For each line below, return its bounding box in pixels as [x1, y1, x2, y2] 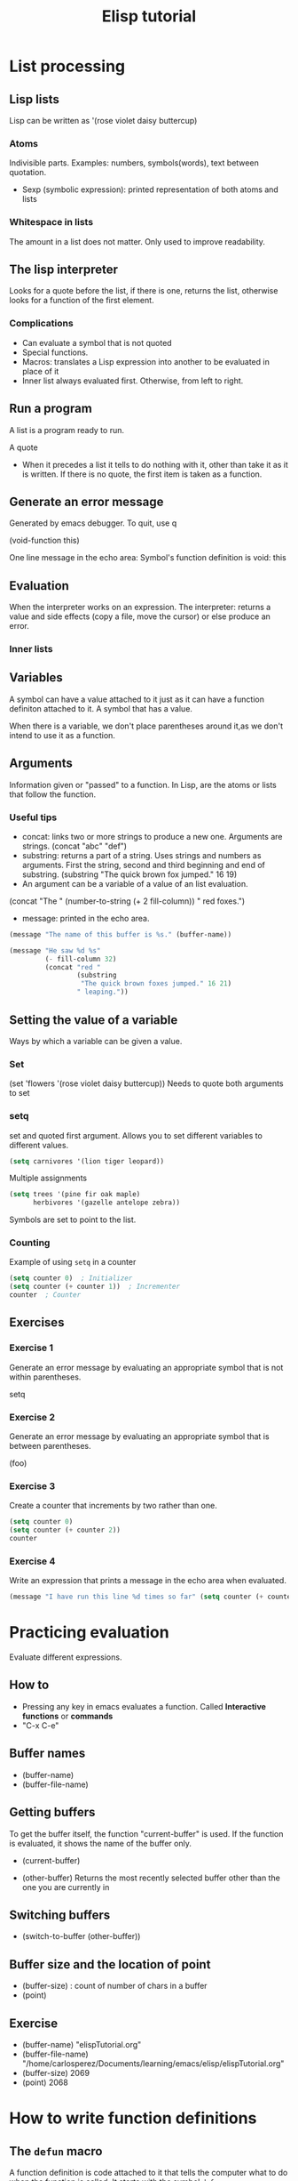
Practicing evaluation [9, 1622, 170, 1643]
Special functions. [21, 347, 89, 358]
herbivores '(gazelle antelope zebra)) [32, 1198, 180, 1207]
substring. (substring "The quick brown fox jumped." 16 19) [21, 869, 238, 880]
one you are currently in [21, 1881, 110, 1892]
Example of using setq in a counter [9, 1257, 137, 1268]
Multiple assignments [9, 1172, 87, 1184]
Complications [9, 318, 74, 330]
